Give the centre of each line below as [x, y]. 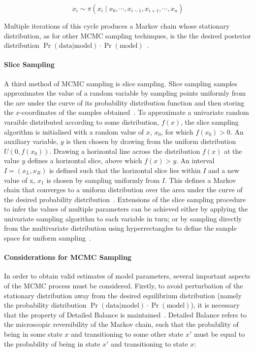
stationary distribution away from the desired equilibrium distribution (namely [123, 295]
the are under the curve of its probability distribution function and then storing [124, 102]
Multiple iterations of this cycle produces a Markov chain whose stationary [117, 26]
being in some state [33, 334]
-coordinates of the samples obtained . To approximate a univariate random [134, 112]
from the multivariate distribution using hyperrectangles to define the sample [120, 228]
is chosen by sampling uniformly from [103, 180]
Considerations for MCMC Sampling [68, 257]
